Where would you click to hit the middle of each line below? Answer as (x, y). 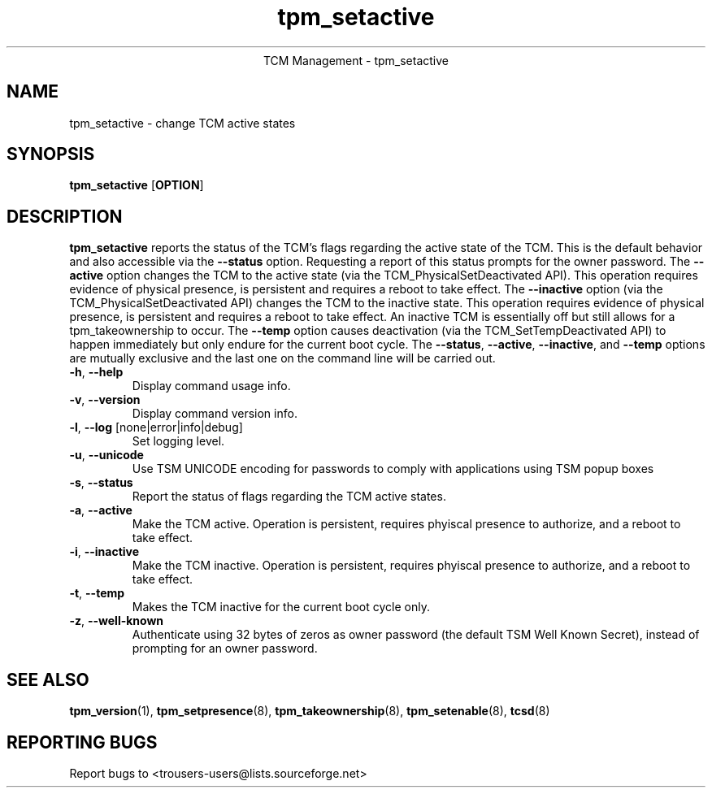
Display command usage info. (211, 386)
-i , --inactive (104, 552)
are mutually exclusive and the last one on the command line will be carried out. (282, 358)
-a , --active (101, 510)
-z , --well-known (117, 621)
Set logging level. (178, 441)
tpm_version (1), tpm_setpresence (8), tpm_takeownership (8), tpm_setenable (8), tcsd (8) (310, 711)
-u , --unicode (106, 455)
